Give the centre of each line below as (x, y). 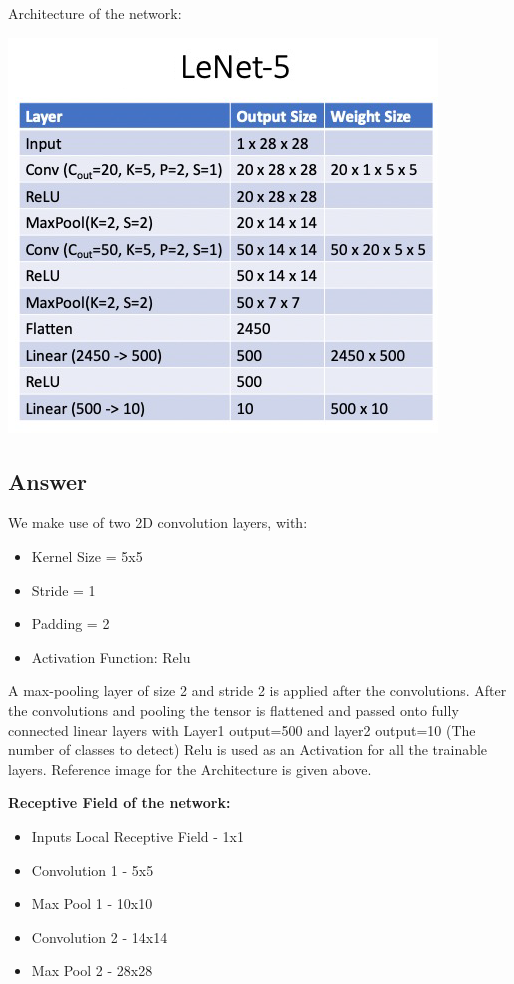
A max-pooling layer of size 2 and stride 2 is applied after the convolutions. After (257, 690)
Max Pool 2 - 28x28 (92, 970)
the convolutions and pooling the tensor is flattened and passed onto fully (233, 709)
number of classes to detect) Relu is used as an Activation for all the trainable (248, 749)
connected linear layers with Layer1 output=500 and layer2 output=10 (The (242, 729)
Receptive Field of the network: (119, 802)
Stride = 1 (63, 589)
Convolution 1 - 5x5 (92, 869)
